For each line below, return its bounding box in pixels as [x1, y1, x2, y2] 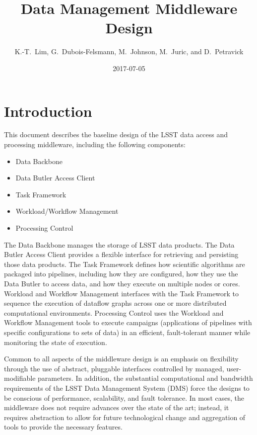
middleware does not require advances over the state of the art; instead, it [4, 402, 229, 413]
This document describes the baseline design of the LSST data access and [4, 129, 228, 140]
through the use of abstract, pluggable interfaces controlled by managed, [4, 363, 224, 373]
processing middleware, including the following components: [4, 139, 186, 150]
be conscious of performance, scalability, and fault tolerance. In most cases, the [4, 392, 244, 403]
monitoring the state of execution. [4, 337, 107, 347]
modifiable [4, 373, 36, 383]
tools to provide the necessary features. [4, 422, 123, 432]
